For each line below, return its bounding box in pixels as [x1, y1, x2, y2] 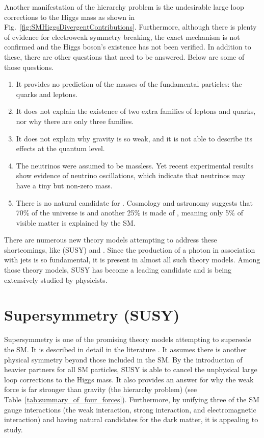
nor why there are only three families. [16, 115, 134, 126]
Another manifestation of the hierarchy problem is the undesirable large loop [4, 2, 244, 12]
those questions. [4, 61, 54, 72]
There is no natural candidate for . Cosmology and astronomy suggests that [16, 197, 253, 208]
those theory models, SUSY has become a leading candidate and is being [4, 264, 232, 275]
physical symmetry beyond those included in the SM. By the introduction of [4, 354, 243, 364]
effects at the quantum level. [16, 143, 105, 154]
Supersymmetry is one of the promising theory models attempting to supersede [4, 334, 251, 345]
